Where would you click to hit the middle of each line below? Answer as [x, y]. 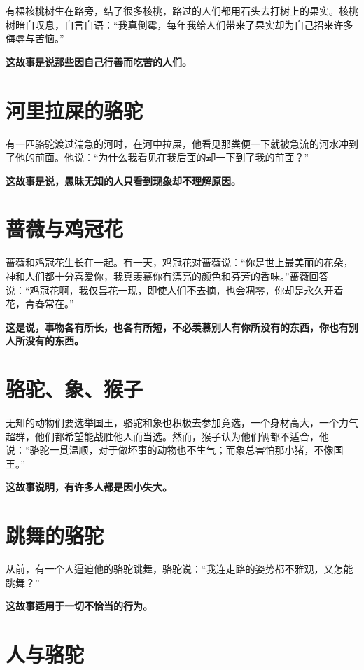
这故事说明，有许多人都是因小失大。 [89, 487]
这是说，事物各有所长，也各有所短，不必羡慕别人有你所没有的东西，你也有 [177, 327]
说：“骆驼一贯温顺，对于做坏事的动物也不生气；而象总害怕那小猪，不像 [170, 450]
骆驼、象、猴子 [75, 389]
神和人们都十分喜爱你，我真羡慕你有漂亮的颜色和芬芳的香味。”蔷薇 [157, 276]
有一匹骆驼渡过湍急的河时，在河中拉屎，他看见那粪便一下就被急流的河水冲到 [182, 143]
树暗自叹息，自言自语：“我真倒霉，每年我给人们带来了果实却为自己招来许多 [180, 24]
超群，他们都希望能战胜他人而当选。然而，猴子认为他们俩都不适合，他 [167, 436]
